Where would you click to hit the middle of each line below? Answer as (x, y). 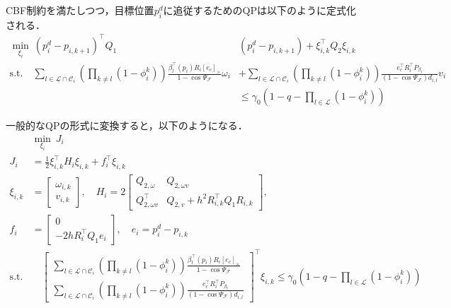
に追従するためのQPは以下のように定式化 (259, 10)
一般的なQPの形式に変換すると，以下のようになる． (127, 125)
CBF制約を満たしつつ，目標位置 (80, 10)
